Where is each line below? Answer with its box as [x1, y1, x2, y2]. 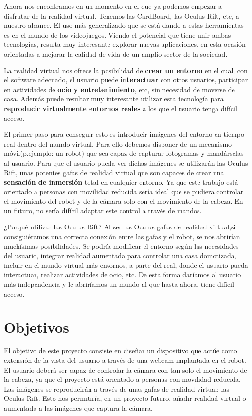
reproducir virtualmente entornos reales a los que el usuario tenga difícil [4, 103, 237, 113]
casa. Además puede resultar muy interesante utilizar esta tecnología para [4, 94, 224, 104]
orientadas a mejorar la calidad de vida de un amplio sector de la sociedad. [4, 48, 228, 58]
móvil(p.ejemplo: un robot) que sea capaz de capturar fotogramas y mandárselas [4, 148, 244, 158]
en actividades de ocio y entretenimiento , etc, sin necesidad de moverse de [4, 84, 235, 94]
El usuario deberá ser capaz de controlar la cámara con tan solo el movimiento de [4, 364, 247, 375]
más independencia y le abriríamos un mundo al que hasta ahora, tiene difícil [4, 279, 234, 289]
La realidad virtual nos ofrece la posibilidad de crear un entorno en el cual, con [4, 65, 248, 75]
